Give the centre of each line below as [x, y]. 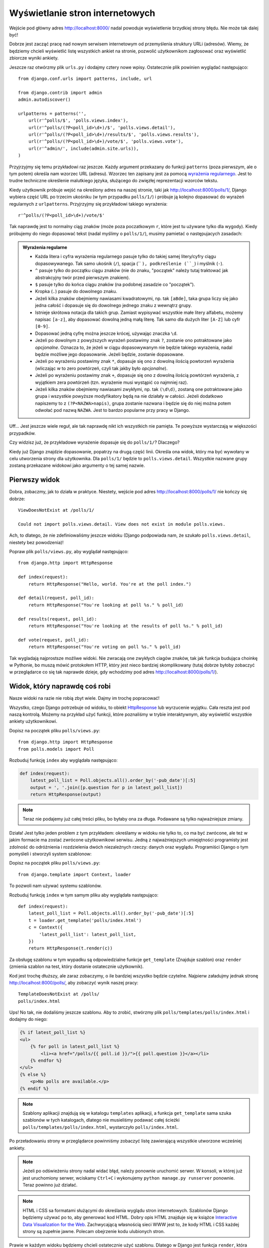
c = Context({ [46, 928]
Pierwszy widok [34, 480]
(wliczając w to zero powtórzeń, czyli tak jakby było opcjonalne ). [101, 368]
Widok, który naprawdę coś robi [60, 686]
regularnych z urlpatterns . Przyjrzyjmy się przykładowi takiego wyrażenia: [88, 204]
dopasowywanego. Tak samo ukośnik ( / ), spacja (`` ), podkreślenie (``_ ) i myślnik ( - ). [129, 263]
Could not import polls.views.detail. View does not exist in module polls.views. [122, 524]
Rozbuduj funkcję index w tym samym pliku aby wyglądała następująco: [84, 895]
